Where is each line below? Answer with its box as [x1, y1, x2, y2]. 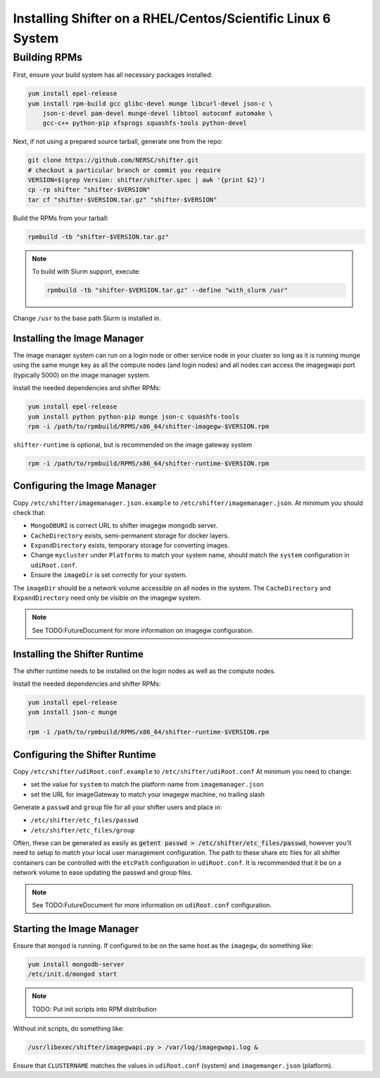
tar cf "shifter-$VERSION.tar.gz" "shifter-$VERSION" [27, 195, 217, 204]
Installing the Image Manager [13, 332, 144, 344]
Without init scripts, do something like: [13, 1024, 125, 1033]
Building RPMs [13, 51, 83, 63]
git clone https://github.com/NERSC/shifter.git [27, 156, 199, 164]
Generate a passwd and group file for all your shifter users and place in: [13, 803, 222, 811]
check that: [13, 508, 46, 516]
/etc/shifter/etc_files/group [30, 826, 135, 834]
